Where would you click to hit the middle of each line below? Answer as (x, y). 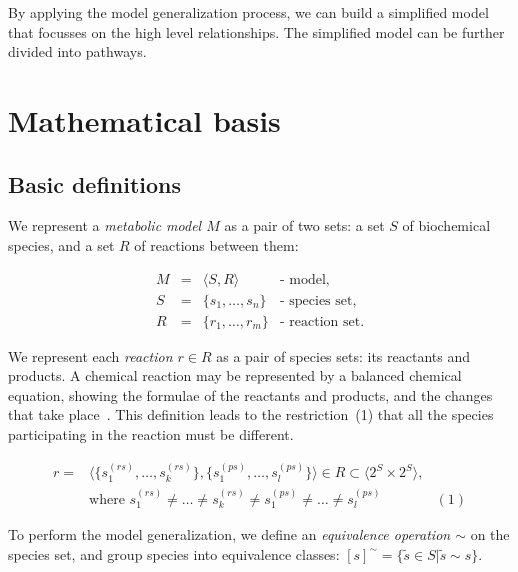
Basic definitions (95, 183)
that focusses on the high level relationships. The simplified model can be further (256, 31)
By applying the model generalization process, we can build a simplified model (248, 12)
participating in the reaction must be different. (151, 434)
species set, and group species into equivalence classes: (174, 553)
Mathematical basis (144, 119)
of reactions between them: (216, 244)
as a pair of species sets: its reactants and (343, 355)
